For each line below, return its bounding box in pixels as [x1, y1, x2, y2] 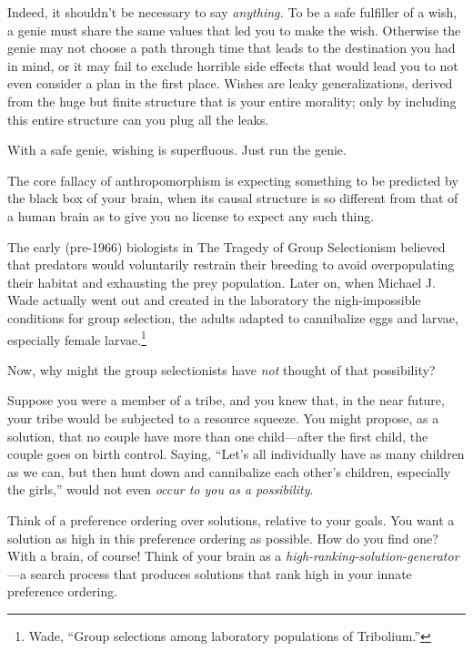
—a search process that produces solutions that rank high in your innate [7, 564, 412, 583]
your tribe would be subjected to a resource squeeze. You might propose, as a [7, 408, 439, 427]
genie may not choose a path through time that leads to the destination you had [7, 38, 456, 57]
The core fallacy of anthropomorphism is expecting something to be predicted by [7, 170, 458, 189]
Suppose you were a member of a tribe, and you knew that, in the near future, [7, 391, 445, 410]
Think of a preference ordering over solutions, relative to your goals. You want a [7, 510, 455, 529]
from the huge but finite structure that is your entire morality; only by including [7, 91, 457, 110]
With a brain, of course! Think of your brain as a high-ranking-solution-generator [7, 546, 459, 565]
